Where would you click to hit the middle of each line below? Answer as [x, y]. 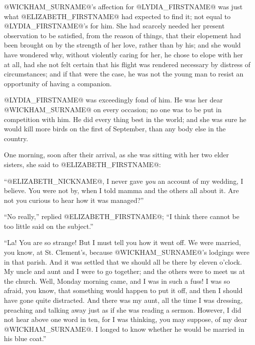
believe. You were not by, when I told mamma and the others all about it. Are [122, 190]
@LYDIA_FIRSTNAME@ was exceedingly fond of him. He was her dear [113, 100]
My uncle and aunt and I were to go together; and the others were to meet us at [125, 271]
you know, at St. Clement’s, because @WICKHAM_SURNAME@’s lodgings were [127, 252]
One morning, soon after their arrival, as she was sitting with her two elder [116, 155]
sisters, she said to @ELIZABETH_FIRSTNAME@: [82, 164]
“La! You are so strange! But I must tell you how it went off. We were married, [123, 242]
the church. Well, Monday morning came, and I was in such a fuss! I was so [117, 281]
